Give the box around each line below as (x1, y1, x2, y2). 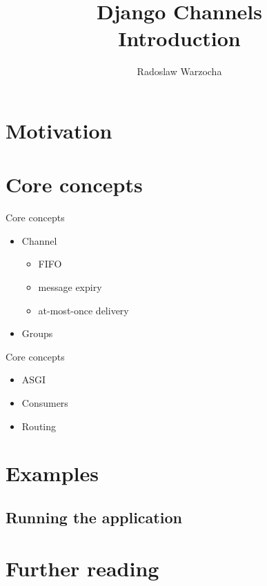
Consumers (21, 395, 68, 410)
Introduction (118, 24, 241, 52)
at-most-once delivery (38, 303, 129, 317)
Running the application (6, 506, 182, 527)
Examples (6, 459, 99, 487)
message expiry (38, 280, 102, 294)
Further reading (6, 554, 159, 582)
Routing (21, 418, 57, 433)
